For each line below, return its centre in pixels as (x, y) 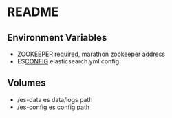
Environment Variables (57, 38)
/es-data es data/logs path (55, 99)
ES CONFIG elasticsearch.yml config (68, 61)
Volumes (26, 83)
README (33, 12)
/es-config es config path (53, 107)
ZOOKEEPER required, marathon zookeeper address (91, 54)
